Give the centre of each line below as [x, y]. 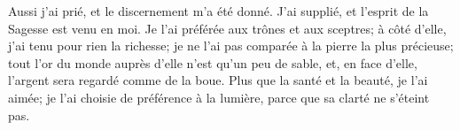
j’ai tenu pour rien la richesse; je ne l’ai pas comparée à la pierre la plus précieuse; [231, 46]
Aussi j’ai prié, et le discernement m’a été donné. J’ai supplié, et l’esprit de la [218, 11]
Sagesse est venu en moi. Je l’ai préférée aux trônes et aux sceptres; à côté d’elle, [227, 28]
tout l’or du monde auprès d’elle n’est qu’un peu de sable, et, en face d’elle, [213, 62]
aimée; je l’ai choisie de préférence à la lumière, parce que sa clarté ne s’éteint [219, 97]
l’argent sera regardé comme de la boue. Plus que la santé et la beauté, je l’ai [218, 80]
